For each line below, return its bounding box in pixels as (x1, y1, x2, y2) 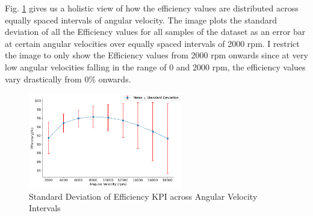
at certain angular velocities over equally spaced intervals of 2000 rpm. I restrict (5, 37, 300, 49)
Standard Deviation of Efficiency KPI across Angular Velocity (29, 190, 258, 202)
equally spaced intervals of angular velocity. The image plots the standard (5, 13, 277, 26)
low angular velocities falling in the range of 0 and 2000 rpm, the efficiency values (5, 60, 306, 73)
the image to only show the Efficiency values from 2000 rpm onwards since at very (5, 49, 308, 61)
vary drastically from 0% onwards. (5, 72, 131, 85)
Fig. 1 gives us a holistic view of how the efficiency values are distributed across (5, 2, 299, 14)
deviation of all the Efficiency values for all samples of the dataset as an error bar (5, 25, 306, 38)
